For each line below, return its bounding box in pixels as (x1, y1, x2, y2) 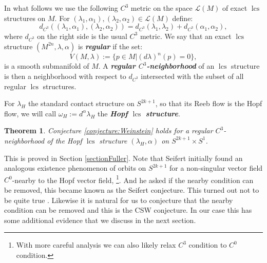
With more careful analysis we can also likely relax (16, 239, 176, 250)
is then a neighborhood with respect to (4, 70, 126, 81)
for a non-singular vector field (169, 163, 263, 173)
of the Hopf (47, 135, 82, 146)
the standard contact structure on (28, 98, 135, 109)
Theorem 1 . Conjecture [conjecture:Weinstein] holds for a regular (4, 125, 213, 136)
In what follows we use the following (4, 3, 118, 13)
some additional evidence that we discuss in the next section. (4, 214, 196, 225)
